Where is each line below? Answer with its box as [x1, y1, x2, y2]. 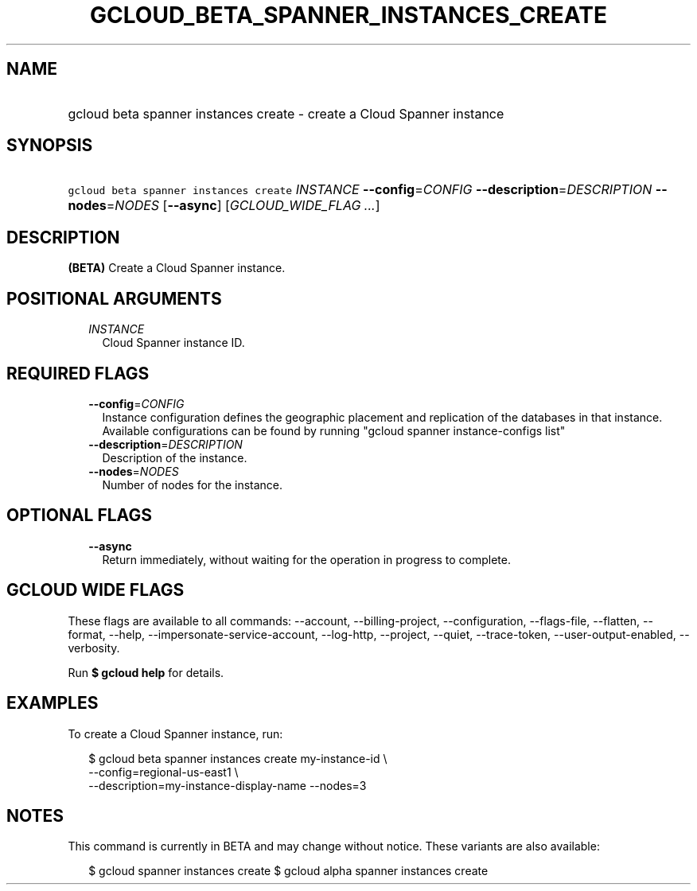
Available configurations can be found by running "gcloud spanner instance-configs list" [102, 423, 566, 438]
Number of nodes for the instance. [102, 477, 283, 492]
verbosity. [68, 640, 120, 655]
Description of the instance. [102, 450, 247, 465]
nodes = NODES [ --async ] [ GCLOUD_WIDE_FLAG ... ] [68, 197, 380, 214]
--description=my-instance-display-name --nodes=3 [88, 778, 367, 792]
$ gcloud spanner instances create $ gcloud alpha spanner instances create [88, 864, 489, 878]
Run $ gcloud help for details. [68, 665, 224, 679]
